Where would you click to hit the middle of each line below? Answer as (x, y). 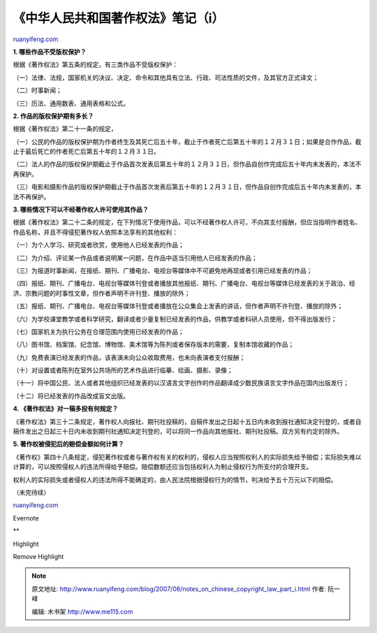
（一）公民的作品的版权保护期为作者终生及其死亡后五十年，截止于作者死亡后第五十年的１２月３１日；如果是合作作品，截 (187, 141)
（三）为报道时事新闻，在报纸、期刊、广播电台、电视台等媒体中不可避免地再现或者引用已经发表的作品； (163, 270)
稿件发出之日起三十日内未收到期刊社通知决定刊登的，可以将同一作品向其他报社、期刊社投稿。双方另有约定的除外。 (178, 431)
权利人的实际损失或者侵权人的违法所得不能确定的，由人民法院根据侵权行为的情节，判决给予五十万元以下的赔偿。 (175, 479)
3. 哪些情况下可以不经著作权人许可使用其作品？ (81, 210)
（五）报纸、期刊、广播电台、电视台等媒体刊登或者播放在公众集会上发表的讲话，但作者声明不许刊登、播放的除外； (178, 306)
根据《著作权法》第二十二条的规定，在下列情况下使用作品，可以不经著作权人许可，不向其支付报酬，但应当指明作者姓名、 (187, 222)
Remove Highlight (38, 556)
